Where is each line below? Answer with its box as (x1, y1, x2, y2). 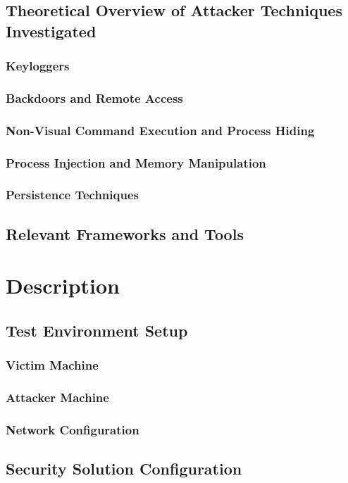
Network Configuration (6, 420, 139, 438)
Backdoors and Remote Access (6, 89, 183, 106)
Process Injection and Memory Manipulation (6, 153, 266, 171)
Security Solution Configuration (6, 458, 242, 479)
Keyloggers (6, 57, 70, 75)
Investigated (6, 20, 97, 42)
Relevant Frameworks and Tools (6, 222, 244, 244)
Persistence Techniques (6, 186, 139, 203)
